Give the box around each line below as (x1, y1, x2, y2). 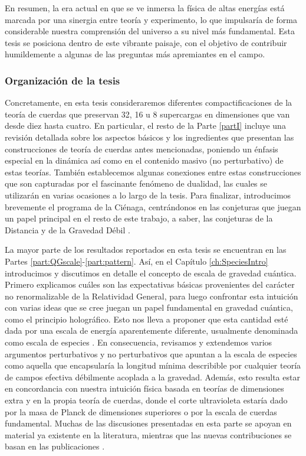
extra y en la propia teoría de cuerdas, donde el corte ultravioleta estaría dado (5, 394, 288, 406)
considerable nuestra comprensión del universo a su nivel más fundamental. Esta (5, 25, 295, 37)
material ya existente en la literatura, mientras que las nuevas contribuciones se (5, 428, 292, 441)
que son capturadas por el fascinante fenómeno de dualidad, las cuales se (5, 177, 268, 190)
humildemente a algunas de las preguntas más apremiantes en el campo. (5, 48, 265, 60)
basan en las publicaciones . (5, 440, 105, 452)
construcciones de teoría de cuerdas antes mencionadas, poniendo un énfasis (5, 142, 278, 155)
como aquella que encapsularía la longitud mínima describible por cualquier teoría (5, 359, 301, 372)
